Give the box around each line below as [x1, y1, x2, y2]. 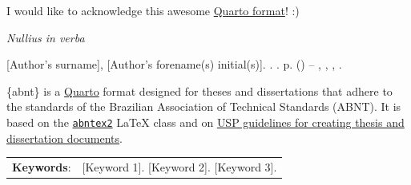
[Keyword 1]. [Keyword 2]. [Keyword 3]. [82, 158, 277, 175]
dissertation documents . [6, 129, 123, 146]
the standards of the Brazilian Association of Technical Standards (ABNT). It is [6, 98, 401, 115]
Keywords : [12, 158, 71, 175]
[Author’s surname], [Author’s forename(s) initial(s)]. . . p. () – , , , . [6, 56, 342, 73]
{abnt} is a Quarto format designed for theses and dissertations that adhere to [6, 82, 393, 99]
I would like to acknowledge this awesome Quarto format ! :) [6, 2, 300, 18]
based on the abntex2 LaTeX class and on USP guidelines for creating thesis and [6, 113, 405, 130]
